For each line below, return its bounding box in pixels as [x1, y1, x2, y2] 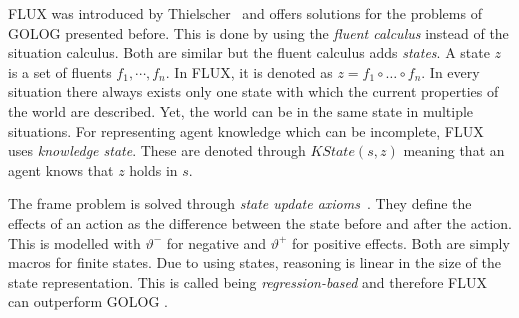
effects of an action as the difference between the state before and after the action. [8, 212, 512, 233]
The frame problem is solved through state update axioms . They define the [8, 193, 472, 214]
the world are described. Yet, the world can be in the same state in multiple [8, 100, 474, 121]
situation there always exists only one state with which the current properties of [8, 81, 499, 102]
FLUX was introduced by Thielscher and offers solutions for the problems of [8, 3, 482, 23]
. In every [421, 61, 480, 82]
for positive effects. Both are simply [292, 232, 510, 253]
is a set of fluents [8, 61, 112, 82]
